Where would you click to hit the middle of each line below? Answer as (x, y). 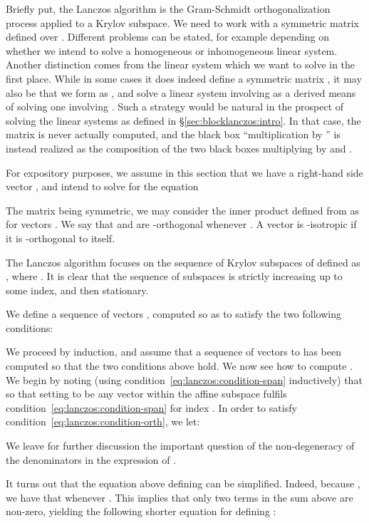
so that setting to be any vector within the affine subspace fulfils (146, 394)
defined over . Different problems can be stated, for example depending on (167, 37)
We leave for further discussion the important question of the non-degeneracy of (180, 446)
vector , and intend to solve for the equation (102, 186)
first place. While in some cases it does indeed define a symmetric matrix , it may (184, 78)
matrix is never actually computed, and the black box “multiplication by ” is (173, 134)
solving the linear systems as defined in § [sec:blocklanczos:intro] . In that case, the (183, 120)
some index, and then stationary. (77, 290)
